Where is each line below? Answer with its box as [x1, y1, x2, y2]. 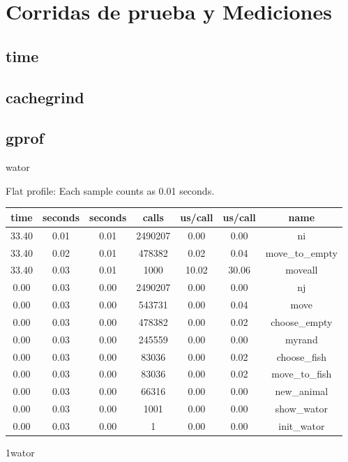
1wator [6, 445, 35, 460]
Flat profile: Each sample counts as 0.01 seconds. [6, 183, 215, 198]
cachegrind [6, 86, 84, 107]
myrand [285, 331, 318, 346]
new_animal [275, 384, 328, 398]
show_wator [275, 401, 328, 416]
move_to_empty [265, 245, 338, 260]
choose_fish [276, 349, 326, 364]
